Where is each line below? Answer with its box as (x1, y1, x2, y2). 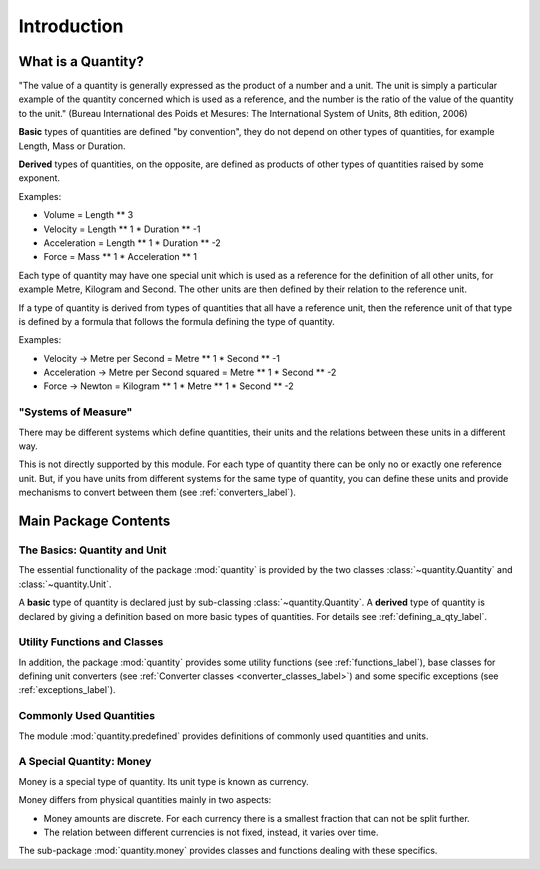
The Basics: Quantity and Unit (18, 543, 167, 557)
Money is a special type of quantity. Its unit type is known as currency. (18, 775, 309, 787)
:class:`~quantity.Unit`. (18, 578, 112, 590)
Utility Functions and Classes (18, 635, 164, 649)
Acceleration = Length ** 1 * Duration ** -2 (43, 236, 222, 249)
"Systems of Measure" (18, 405, 133, 419)
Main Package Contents (18, 513, 171, 529)
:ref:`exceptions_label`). (18, 684, 116, 696)
